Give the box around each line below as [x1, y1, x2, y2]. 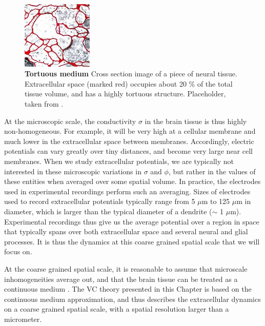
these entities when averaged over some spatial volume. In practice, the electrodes [4, 176, 261, 187]
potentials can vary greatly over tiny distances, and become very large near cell [4, 146, 253, 156]
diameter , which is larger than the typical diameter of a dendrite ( [4, 206, 212, 216]
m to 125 [201, 196, 230, 207]
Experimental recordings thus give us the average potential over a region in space [4, 216, 259, 227]
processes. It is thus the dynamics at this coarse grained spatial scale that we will [4, 236, 260, 247]
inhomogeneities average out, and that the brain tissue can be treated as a [4, 273, 238, 284]
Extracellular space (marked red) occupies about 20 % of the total [25, 78, 233, 89]
